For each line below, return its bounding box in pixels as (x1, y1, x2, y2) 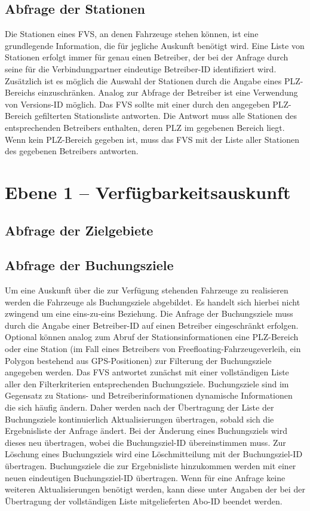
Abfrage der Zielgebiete (5, 221, 154, 239)
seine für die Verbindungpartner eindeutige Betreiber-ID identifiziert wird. (5, 62, 277, 75)
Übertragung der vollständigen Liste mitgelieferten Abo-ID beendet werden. (5, 494, 283, 507)
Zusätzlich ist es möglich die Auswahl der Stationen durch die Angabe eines (5, 74, 282, 87)
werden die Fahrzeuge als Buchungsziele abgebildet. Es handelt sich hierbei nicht (5, 295, 300, 308)
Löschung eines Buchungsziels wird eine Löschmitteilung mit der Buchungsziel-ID (5, 448, 303, 460)
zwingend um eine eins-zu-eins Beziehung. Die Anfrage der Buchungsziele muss (5, 307, 293, 320)
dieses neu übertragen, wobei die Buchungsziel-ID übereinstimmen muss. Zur (5, 436, 286, 448)
